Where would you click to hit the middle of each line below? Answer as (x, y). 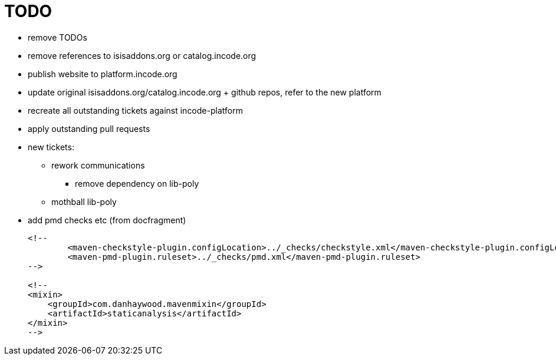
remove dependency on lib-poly (137, 183)
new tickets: (51, 147)
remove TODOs (57, 37)
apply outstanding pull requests (89, 128)
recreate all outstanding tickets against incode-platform (135, 110)
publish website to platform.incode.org (103, 74)
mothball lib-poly (84, 202)
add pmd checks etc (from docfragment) (107, 220)
